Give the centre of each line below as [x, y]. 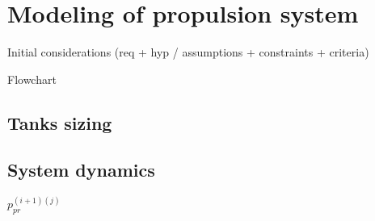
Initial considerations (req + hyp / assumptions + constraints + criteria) [188, 52]
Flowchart [32, 79]
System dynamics [81, 170]
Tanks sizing [60, 122]
